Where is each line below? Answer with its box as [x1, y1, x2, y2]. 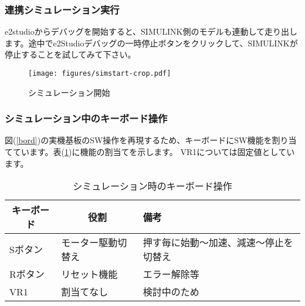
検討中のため [143, 285, 199, 299]
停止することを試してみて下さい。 [5, 48, 136, 60]
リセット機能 [61, 267, 118, 281]
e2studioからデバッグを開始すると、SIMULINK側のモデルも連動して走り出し [5, 25, 298, 38]
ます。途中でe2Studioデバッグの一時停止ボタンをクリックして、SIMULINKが [5, 36, 298, 49]
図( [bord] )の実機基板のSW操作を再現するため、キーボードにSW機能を [5, 134, 272, 146]
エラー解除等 [143, 267, 199, 281]
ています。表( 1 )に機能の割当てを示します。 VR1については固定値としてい [12, 146, 295, 158]
